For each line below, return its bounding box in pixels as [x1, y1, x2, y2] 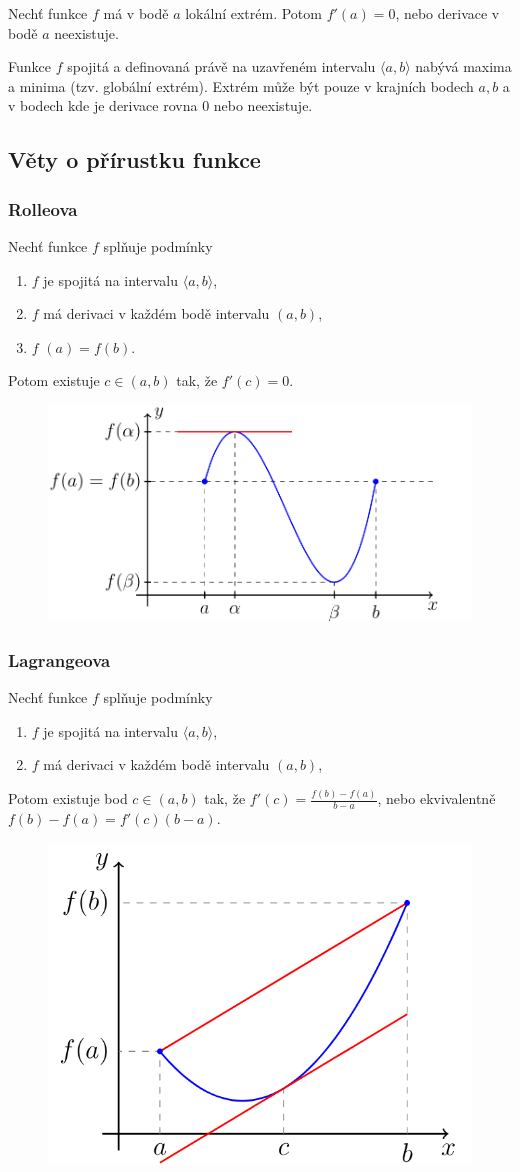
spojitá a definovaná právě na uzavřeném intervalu [67, 56, 376, 77]
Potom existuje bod [8, 788, 128, 809]
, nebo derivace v [395, 3, 500, 23]
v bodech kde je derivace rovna [8, 95, 198, 116]
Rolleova [8, 196, 78, 221]
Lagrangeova [8, 647, 111, 672]
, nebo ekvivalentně [377, 788, 496, 809]
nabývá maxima [415, 56, 512, 77]
